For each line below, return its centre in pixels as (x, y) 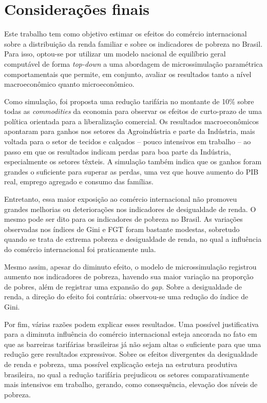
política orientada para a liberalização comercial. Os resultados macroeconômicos (131, 121)
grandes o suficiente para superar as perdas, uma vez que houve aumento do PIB (131, 171)
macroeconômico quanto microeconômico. (69, 84)
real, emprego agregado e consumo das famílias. (79, 181)
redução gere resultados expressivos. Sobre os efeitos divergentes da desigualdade (131, 354)
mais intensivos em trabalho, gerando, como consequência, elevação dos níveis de (131, 384)
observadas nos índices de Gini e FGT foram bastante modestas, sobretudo (122, 229)
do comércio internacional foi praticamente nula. (80, 249)
